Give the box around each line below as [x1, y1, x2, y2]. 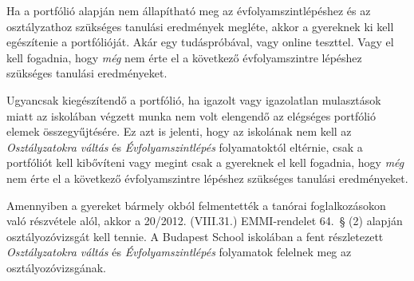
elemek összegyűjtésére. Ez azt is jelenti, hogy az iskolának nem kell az [6, 123, 352, 140]
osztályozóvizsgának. [6, 259, 106, 275]
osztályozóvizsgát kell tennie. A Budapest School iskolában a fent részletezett [6, 228, 384, 244]
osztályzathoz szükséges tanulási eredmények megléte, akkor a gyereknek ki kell [6, 18, 394, 34]
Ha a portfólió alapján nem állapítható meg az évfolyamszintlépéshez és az [6, 2, 371, 18]
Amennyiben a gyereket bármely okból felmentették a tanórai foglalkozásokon [6, 196, 386, 213]
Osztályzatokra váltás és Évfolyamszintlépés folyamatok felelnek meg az [6, 243, 352, 260]
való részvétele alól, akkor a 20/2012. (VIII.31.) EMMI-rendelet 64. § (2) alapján [6, 212, 403, 229]
